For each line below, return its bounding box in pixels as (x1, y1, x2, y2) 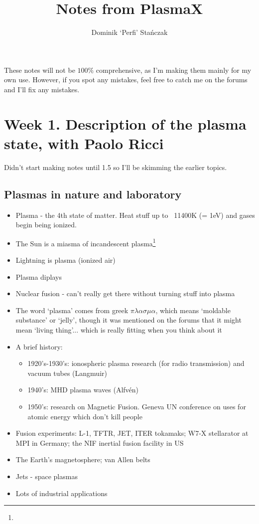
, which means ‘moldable (155, 305, 231, 315)
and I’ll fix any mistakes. (4, 84, 80, 94)
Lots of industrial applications (15, 488, 108, 498)
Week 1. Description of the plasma (4, 113, 247, 134)
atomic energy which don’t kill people (27, 411, 142, 421)
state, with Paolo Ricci (4, 133, 164, 153)
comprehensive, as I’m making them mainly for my (96, 64, 252, 75)
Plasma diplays (15, 271, 62, 282)
